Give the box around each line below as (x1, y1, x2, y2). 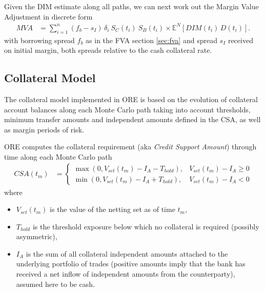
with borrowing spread (4, 34, 75, 45)
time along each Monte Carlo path (4, 151, 112, 162)
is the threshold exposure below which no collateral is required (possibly (32, 221, 259, 231)
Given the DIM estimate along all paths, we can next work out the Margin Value (4, 1, 259, 11)
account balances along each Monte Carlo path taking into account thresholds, (4, 104, 251, 114)
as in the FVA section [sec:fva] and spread (86, 34, 217, 45)
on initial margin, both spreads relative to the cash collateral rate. (4, 45, 212, 55)
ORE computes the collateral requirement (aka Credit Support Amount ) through (4, 141, 257, 152)
